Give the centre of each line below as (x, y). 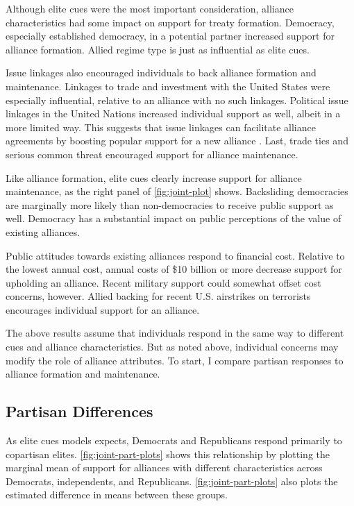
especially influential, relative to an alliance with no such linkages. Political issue (177, 100)
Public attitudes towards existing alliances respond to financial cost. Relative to (175, 255)
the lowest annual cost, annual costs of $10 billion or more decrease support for (174, 269)
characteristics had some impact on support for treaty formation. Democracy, (170, 22)
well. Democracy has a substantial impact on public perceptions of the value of (174, 218)
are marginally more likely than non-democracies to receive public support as (170, 204)
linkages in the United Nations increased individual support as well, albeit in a (173, 113)
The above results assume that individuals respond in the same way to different (175, 333)
